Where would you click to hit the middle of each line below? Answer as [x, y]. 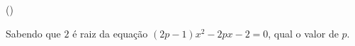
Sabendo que [33, 33]
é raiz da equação [110, 33]
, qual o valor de [303, 33]
